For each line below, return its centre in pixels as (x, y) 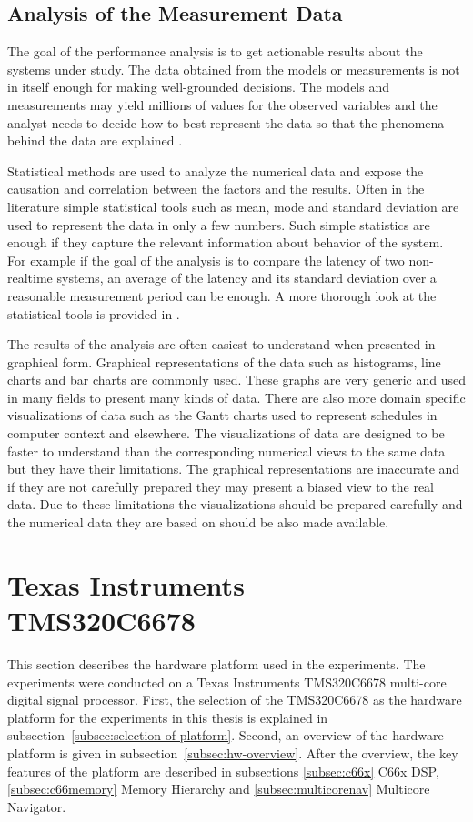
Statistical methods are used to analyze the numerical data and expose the (216, 170)
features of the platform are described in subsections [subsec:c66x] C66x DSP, (223, 771)
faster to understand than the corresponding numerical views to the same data (226, 451)
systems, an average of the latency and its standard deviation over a (247, 278)
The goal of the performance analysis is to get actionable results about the (215, 51)
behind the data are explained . (95, 140)
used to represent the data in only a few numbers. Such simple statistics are (219, 224)
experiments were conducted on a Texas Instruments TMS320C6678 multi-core (227, 682)
